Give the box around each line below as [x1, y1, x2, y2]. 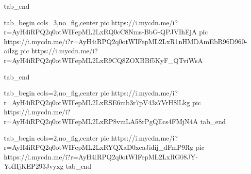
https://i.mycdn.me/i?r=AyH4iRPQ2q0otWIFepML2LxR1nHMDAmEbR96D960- [4, 36, 248, 46]
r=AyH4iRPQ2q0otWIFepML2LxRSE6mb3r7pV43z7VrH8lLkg [4, 97, 190, 107]
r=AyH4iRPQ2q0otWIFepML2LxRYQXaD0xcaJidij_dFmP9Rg [4, 142, 194, 152]
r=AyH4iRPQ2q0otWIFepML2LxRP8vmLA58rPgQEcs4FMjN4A [4, 116, 198, 126]
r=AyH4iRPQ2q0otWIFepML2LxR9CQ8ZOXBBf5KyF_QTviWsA [4, 55, 203, 65]
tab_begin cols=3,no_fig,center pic [4, 17, 109, 27]
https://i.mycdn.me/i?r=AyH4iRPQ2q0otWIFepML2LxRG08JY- [4, 151, 198, 161]
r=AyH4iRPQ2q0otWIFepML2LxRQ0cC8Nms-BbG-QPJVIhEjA [4, 27, 197, 37]
